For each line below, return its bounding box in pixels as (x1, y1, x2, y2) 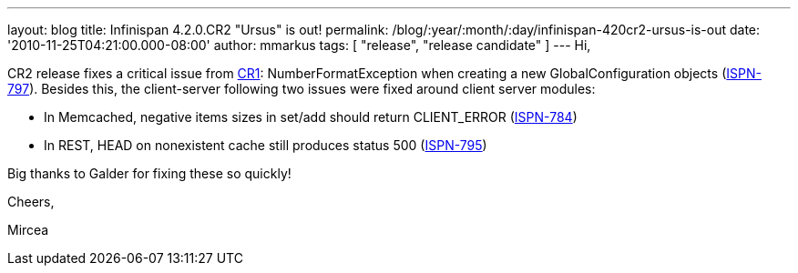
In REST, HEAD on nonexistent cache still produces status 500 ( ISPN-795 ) (44, 137, 487, 153)
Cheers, (7, 194, 55, 209)
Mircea (7, 222, 49, 238)
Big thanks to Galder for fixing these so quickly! (7, 166, 292, 181)
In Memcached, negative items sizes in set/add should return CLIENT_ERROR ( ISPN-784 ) (44, 109, 578, 125)
